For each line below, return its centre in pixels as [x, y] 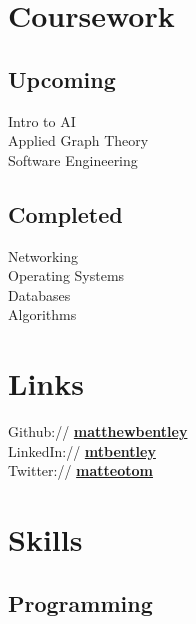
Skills [45, 539]
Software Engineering [73, 159]
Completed [65, 213]
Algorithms [42, 314]
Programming [80, 602]
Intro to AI [42, 120]
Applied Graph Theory [78, 140]
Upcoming [62, 78]
